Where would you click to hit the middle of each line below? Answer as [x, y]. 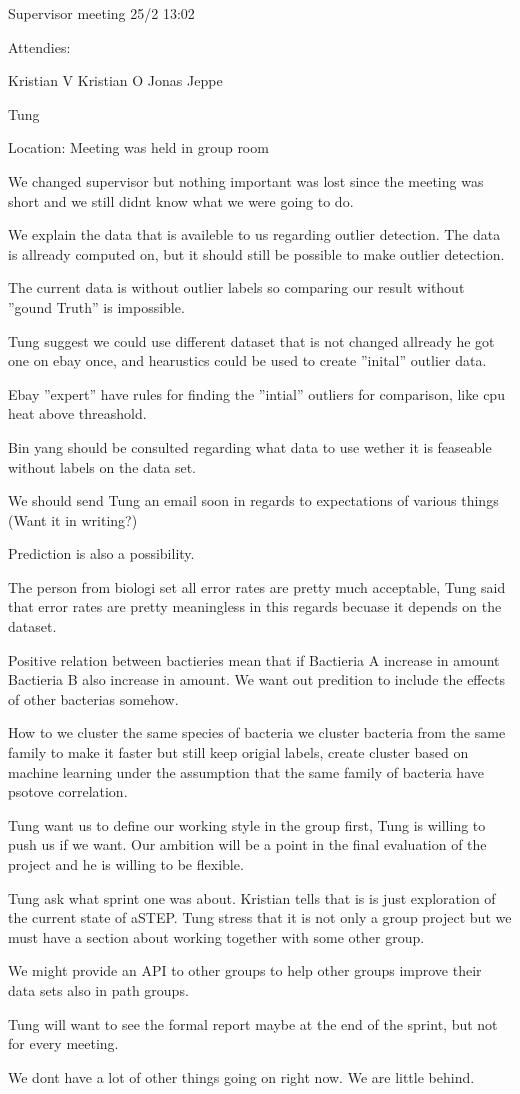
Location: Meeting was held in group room [138, 147]
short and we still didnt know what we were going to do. [181, 200]
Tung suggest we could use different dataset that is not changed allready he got [251, 340]
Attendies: [39, 46]
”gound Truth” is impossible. [96, 306]
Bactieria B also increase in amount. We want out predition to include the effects [256, 679]
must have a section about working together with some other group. [216, 936]
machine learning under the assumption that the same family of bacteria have [246, 771]
